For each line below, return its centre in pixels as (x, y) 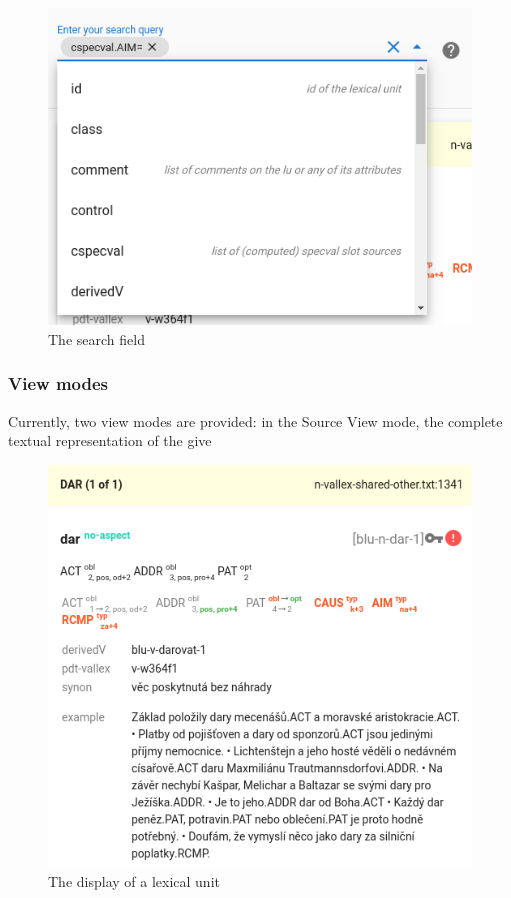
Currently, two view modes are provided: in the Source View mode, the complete (255, 420)
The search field (96, 338)
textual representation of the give (110, 440)
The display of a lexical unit (134, 881)
